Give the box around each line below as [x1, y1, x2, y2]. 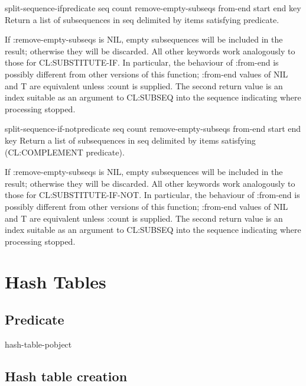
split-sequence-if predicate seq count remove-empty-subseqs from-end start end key [5, 2, 301, 14]
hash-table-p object [5, 338, 72, 350]
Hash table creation [5, 366, 128, 385]
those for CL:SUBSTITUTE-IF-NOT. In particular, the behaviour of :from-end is [5, 189, 300, 201]
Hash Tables [5, 270, 106, 294]
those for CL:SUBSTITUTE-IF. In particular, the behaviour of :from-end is [5, 56, 279, 69]
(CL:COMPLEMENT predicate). [5, 145, 125, 158]
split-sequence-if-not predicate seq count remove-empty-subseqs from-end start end [5, 122, 301, 135]
